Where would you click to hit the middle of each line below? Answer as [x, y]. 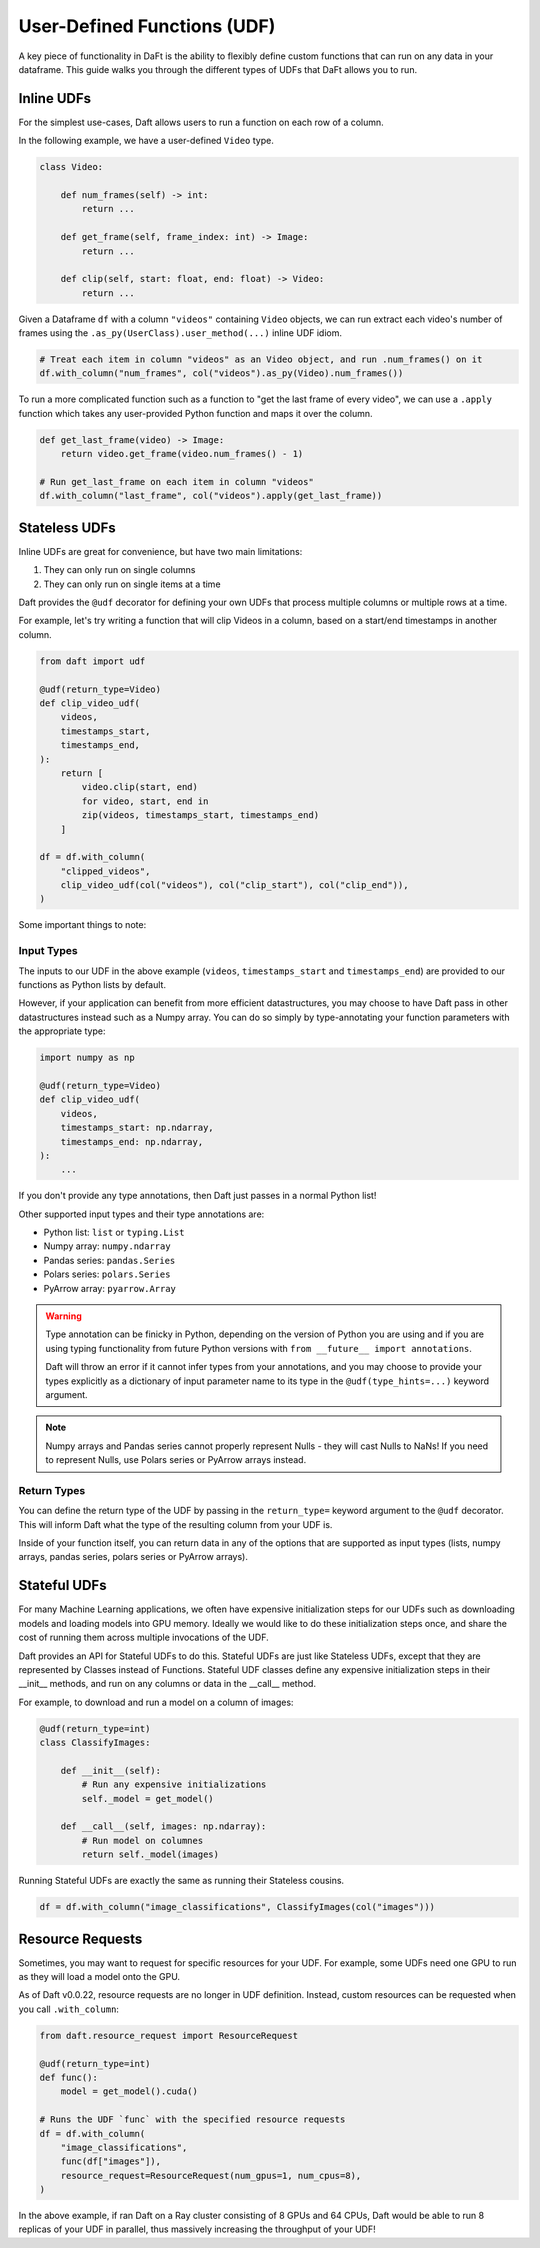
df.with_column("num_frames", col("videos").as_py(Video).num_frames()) [221, 373]
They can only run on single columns [119, 570]
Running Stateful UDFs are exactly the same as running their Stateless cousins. [181, 1881]
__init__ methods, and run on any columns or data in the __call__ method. [167, 1684]
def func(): [69, 2077]
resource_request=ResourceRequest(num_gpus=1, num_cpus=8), [211, 2175]
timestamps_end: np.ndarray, [132, 1141]
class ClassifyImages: [95, 1743]
